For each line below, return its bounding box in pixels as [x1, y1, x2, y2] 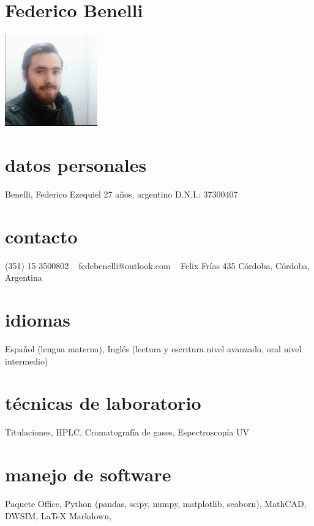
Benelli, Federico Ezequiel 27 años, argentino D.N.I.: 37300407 [5, 188, 238, 201]
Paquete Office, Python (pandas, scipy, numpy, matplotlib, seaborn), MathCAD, [5, 497, 307, 510]
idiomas [5, 307, 71, 332]
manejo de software [5, 462, 171, 487]
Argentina [5, 271, 42, 284]
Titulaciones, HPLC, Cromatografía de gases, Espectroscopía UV [5, 426, 249, 439]
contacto [5, 223, 78, 248]
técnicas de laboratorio [5, 390, 201, 415]
